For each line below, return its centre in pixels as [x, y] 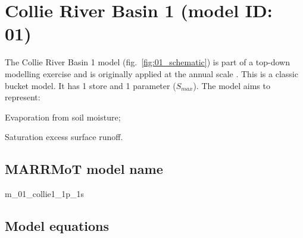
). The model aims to [232, 85]
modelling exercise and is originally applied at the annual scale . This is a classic [151, 73]
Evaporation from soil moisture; [63, 117]
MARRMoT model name [84, 169]
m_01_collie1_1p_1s [45, 194]
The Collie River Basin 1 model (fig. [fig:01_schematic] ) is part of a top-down [148, 62]
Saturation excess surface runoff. [64, 137]
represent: [23, 97]
